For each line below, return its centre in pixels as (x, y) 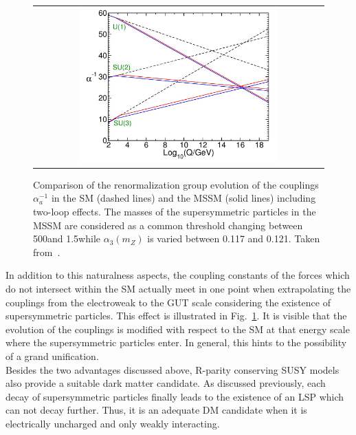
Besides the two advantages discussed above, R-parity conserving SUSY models (173, 369)
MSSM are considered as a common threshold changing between (168, 225)
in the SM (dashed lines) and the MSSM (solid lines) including (183, 198)
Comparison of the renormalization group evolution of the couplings (176, 184)
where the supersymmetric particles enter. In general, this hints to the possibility (176, 342)
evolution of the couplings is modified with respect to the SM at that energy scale (178, 329)
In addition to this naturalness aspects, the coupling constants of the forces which (178, 275)
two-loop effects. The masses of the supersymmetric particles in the (175, 212)
